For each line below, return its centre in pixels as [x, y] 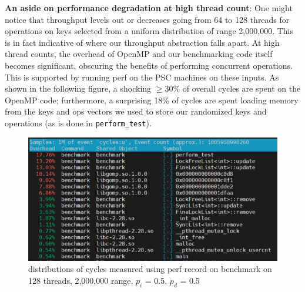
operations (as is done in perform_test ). [78, 122]
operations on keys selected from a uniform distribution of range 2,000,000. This [149, 31]
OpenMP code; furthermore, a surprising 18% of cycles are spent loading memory [152, 100]
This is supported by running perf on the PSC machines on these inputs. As [142, 77]
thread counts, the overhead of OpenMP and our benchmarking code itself [139, 54]
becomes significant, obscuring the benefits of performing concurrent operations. [149, 65]
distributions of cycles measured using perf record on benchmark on [150, 269]
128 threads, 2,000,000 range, [81, 281]
